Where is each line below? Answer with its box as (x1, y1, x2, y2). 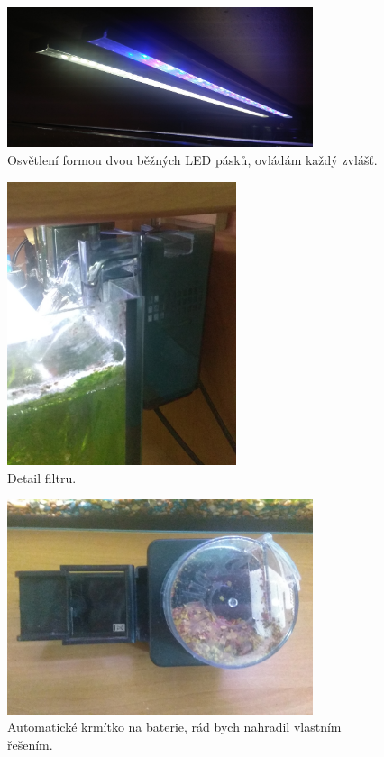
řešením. (7, 734, 53, 753)
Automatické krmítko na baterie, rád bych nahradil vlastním (7, 717, 342, 736)
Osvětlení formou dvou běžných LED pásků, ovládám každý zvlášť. (7, 150, 378, 169)
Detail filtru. (7, 468, 77, 487)
